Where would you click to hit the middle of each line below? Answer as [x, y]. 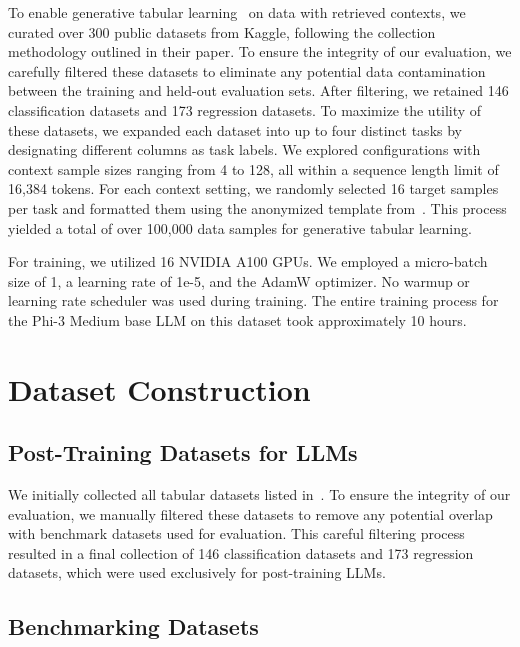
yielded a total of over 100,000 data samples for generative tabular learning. [240, 227]
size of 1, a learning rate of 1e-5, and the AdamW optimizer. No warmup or [239, 280]
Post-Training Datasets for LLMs [183, 452]
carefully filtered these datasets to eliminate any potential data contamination [247, 70]
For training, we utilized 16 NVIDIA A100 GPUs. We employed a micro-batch [248, 261]
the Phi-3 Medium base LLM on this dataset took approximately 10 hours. [237, 319]
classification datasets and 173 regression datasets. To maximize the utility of [245, 109]
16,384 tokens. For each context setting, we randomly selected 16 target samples [253, 188]
